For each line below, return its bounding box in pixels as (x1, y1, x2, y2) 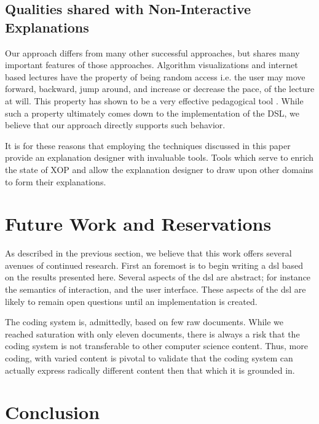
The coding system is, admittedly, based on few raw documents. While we (5, 315, 284, 328)
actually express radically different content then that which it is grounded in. (5, 363, 295, 376)
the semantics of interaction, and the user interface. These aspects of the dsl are (5, 283, 306, 296)
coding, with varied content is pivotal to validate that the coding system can (5, 352, 293, 364)
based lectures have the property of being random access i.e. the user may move (5, 70, 305, 83)
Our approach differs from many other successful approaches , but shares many (5, 46, 300, 59)
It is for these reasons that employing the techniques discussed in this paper (5, 139, 291, 152)
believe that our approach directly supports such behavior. (5, 118, 226, 131)
